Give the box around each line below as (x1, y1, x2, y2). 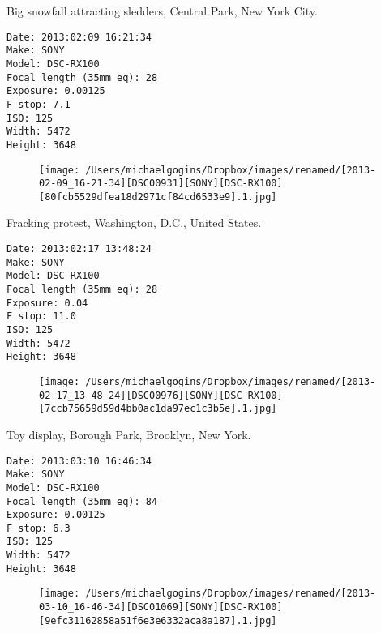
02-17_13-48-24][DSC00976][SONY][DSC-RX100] (39, 389, 283, 401)
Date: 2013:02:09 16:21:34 (6, 31, 152, 43)
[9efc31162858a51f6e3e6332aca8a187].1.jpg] (39, 614, 277, 627)
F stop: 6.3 (6, 522, 71, 534)
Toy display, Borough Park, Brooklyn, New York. (6, 426, 251, 443)
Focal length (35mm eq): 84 (6, 495, 158, 507)
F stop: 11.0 (6, 310, 76, 323)
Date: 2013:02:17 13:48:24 (6, 243, 152, 255)
